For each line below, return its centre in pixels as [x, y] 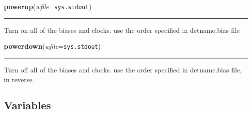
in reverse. [19, 79]
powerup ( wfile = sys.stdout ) [48, 6]
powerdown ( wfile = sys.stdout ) [52, 46]
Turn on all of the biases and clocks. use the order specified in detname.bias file [122, 30]
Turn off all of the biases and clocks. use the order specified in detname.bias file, [123, 69]
